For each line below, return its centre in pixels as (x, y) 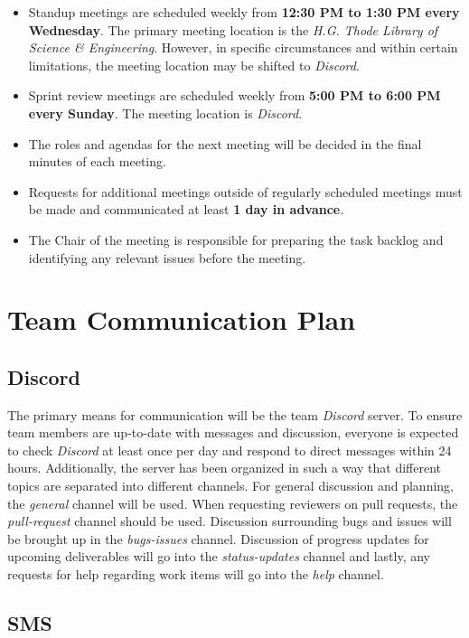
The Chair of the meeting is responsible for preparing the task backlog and (236, 239)
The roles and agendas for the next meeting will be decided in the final (225, 143)
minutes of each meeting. (97, 161)
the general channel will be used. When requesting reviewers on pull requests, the (233, 503)
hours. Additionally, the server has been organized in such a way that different (225, 468)
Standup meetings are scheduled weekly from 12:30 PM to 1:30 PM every (244, 12)
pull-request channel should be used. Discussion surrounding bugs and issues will (230, 521)
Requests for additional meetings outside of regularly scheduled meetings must (245, 191)
